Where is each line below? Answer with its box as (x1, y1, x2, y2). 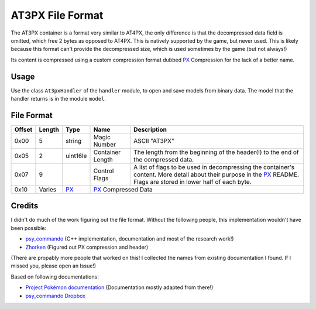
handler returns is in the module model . (11, 95, 107, 102)
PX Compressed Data (93, 185, 153, 193)
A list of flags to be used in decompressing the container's (133, 163, 295, 171)
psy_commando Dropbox (25, 292, 86, 299)
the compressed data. (133, 155, 194, 163)
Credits (11, 201, 39, 211)
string (65, 136, 82, 145)
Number (93, 140, 116, 149)
